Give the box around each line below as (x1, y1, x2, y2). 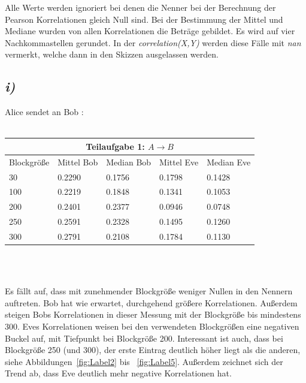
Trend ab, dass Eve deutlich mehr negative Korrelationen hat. (5, 367, 232, 379)
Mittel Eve (159, 155, 199, 168)
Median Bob (106, 155, 152, 168)
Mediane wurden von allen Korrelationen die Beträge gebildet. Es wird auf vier (5, 25, 295, 37)
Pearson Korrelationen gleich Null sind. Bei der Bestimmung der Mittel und (5, 13, 283, 25)
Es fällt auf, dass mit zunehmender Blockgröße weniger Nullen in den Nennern (5, 285, 293, 297)
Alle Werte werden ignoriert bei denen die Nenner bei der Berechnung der (5, 1, 276, 13)
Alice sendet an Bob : (5, 105, 84, 118)
